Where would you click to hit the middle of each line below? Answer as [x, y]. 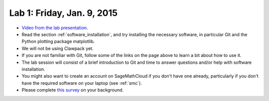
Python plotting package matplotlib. [58, 42]
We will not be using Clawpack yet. [58, 48]
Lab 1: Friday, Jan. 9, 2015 [64, 13]
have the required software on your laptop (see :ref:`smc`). [82, 83]
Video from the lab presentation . [55, 28]
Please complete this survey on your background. [73, 90]
